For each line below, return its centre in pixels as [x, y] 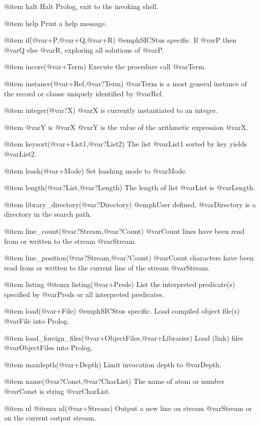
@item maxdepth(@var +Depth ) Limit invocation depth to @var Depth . [113, 364]
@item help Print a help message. [55, 23]
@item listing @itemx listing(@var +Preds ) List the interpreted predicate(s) [120, 284]
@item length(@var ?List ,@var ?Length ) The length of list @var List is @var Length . [130, 187]
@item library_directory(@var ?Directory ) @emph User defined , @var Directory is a [130, 204]
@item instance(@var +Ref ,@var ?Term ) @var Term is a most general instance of [125, 83]
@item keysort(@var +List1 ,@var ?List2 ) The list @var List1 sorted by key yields [125, 144]
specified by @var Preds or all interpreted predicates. [84, 294]
